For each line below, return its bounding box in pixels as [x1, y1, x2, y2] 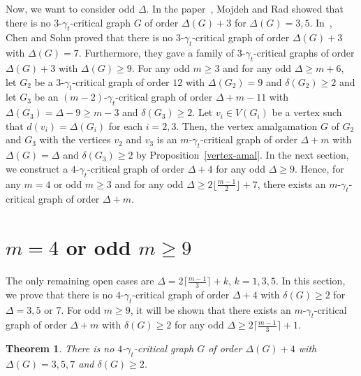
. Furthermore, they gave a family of [78, 45, 235, 60]
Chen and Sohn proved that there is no [6, 30, 173, 45]
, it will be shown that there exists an [130, 302, 291, 317]
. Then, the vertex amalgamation [176, 118, 318, 133]
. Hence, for [295, 161, 344, 175]
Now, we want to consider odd [6, 1, 135, 15]
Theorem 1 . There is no [6, 341, 115, 356]
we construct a [6, 161, 68, 175]
